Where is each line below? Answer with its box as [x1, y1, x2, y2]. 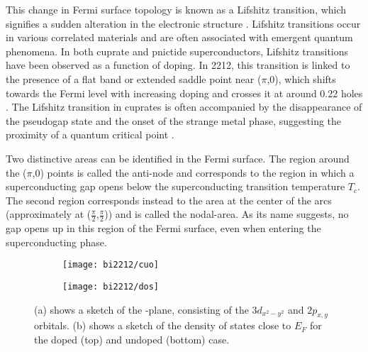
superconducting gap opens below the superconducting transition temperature [6, 179, 345, 194]
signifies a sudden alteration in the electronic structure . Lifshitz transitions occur [6, 16, 361, 31]
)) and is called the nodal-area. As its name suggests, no [104, 207, 349, 221]
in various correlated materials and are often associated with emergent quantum [6, 30, 353, 45]
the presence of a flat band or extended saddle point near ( [6, 71, 262, 86]
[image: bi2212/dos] [62, 281, 160, 292]
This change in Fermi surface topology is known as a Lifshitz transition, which [6, 2, 347, 16]
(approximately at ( [6, 207, 91, 221]
